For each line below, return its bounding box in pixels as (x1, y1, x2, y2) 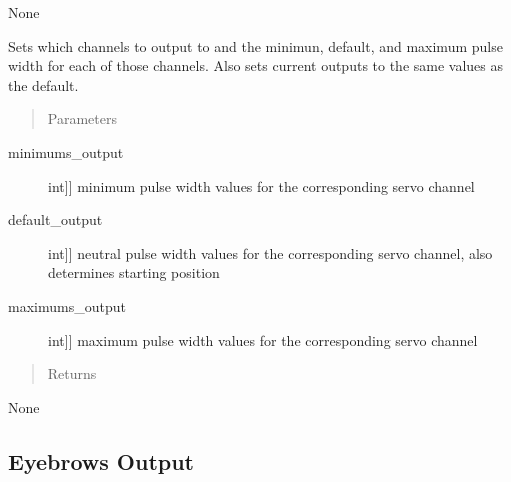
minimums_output (8, 141, 124, 162)
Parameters (47, 108, 117, 129)
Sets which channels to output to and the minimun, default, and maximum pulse (8, 35, 503, 56)
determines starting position (48, 262, 220, 283)
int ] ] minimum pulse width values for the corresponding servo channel (48, 175, 475, 196)
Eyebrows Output (8, 445, 194, 476)
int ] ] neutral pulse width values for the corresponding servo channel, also (48, 242, 493, 263)
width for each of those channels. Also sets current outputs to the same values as (8, 55, 504, 76)
